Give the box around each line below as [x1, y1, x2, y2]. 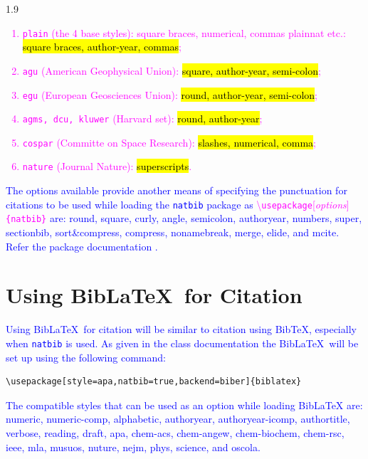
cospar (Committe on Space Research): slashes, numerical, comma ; [22, 134, 316, 149]
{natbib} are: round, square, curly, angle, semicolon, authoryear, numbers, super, [6, 211, 362, 226]
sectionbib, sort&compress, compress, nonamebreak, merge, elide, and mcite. [6, 225, 340, 240]
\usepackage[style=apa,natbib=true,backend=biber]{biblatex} [6, 376, 302, 387]
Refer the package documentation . [6, 238, 158, 253]
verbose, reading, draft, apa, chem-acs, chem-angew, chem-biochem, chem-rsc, [6, 425, 345, 440]
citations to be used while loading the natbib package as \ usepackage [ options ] [6, 196, 349, 211]
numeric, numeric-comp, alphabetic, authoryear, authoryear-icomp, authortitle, [6, 411, 350, 426]
